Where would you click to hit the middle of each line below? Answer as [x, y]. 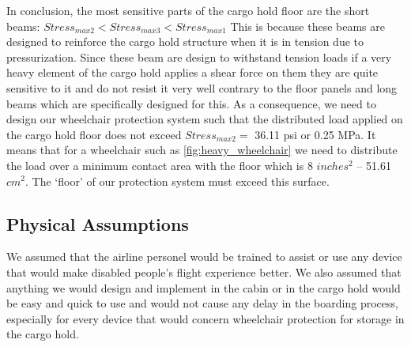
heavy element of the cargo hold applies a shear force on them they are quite [192, 72]
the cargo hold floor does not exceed [94, 134]
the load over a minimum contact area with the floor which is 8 [160, 165]
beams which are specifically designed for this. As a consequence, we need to [191, 103]
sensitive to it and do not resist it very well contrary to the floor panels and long [202, 87]
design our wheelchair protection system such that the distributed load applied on [205, 119]
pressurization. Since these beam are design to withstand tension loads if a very [199, 57]
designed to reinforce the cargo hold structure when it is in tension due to [185, 41]
